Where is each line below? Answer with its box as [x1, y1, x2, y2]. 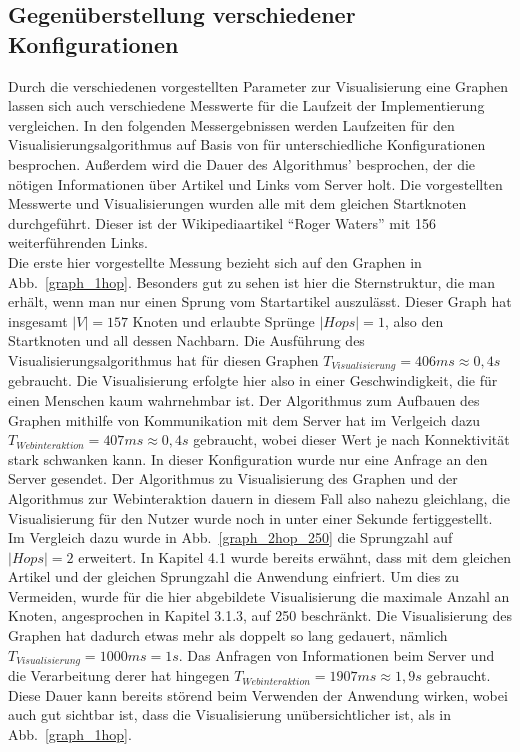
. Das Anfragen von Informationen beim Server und [178, 644, 495, 665]
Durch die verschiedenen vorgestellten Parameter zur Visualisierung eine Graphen [8, 75, 509, 96]
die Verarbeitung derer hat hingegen [8, 665, 230, 686]
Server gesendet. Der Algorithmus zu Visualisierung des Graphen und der [8, 468, 458, 489]
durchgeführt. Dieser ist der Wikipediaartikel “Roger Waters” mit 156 [8, 212, 436, 233]
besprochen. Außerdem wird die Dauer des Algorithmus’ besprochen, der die [8, 153, 476, 174]
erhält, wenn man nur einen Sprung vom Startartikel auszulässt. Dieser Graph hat [8, 291, 512, 312]
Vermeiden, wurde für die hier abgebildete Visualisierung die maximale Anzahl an [8, 585, 510, 606]
